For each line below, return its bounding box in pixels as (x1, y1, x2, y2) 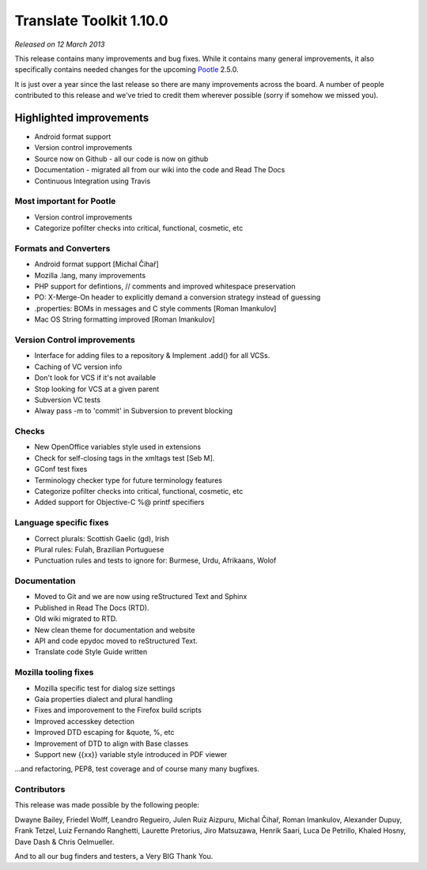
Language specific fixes (14, 518, 109, 529)
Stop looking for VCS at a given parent (34, 384, 160, 394)
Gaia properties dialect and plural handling (34, 694, 173, 703)
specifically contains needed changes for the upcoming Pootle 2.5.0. (14, 65, 239, 74)
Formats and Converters (14, 243, 111, 254)
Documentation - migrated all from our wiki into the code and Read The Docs (34, 165, 285, 175)
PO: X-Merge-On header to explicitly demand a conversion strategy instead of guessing (34, 292, 321, 302)
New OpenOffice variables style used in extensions (34, 443, 202, 452)
